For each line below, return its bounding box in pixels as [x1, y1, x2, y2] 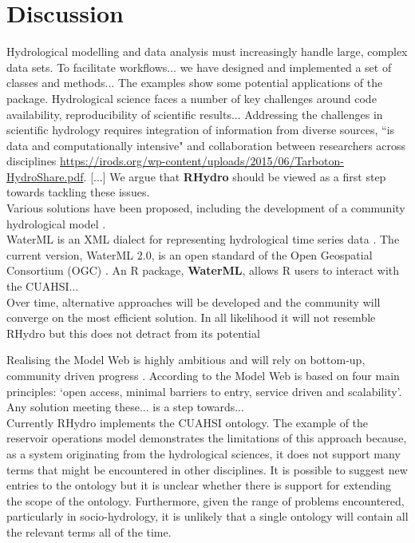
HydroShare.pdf [6, 168, 84, 184]
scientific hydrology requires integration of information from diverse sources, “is [6, 121, 395, 138]
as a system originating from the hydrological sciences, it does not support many [6, 445, 401, 462]
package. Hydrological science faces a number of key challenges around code [6, 89, 377, 106]
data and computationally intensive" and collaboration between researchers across [6, 137, 406, 153]
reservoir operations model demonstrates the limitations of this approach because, [6, 430, 407, 446]
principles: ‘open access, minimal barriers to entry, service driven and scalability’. [6, 382, 402, 399]
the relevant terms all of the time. [6, 523, 172, 540]
